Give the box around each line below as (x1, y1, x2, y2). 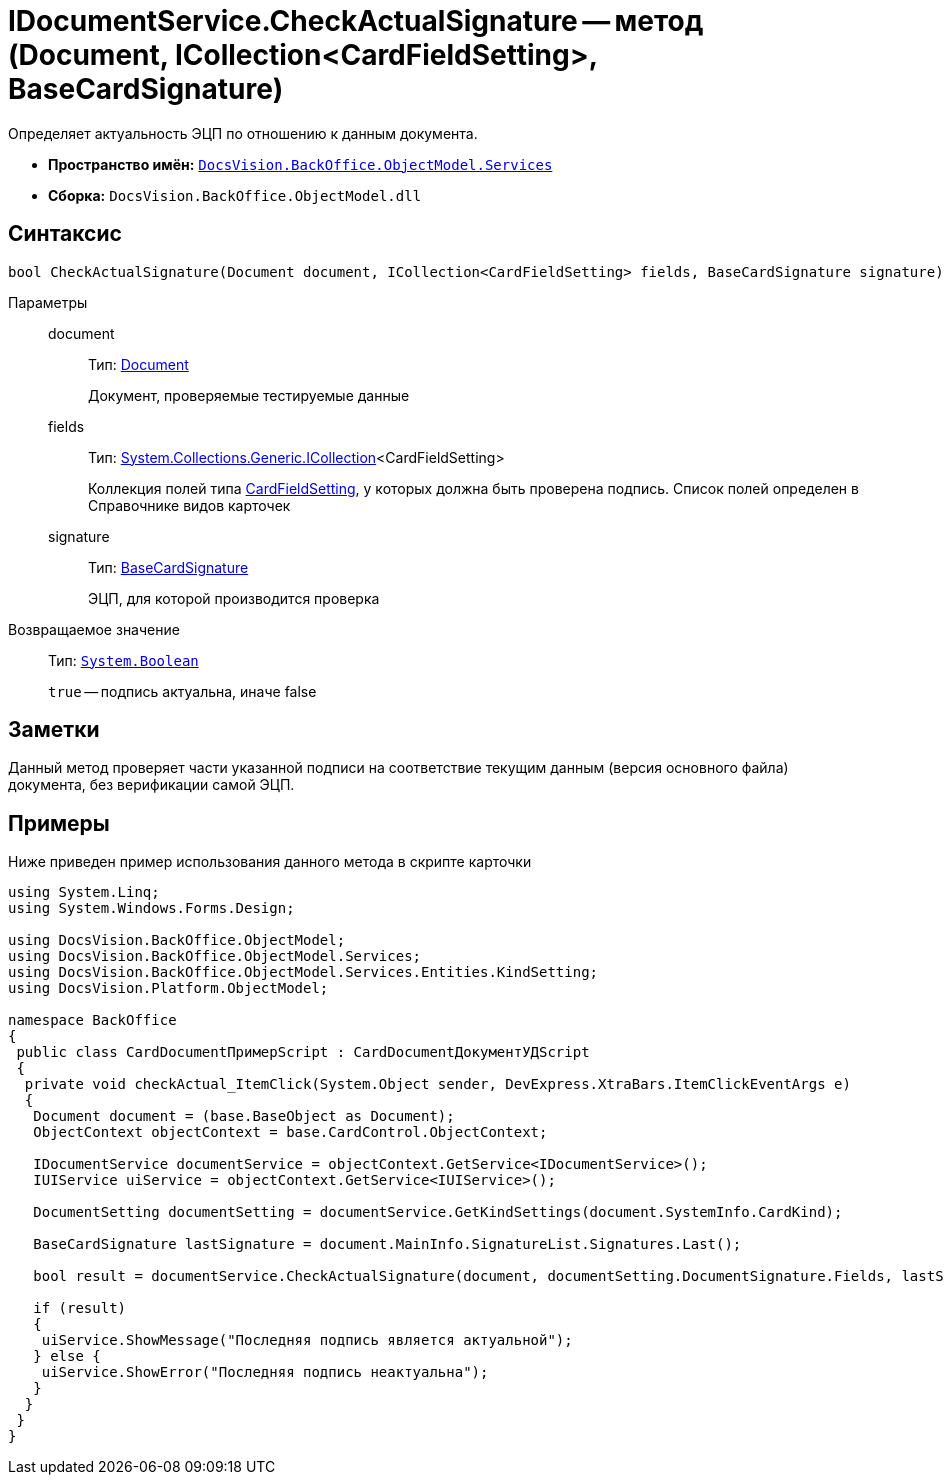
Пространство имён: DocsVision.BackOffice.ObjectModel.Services (48, 155, 553, 173)
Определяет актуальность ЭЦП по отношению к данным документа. (8, 124, 478, 142)
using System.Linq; (8, 884, 160, 901)
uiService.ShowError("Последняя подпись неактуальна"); (41, 1364, 489, 1381)
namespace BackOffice (8, 1012, 177, 1029)
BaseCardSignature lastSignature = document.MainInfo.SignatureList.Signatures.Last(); (33, 1236, 742, 1253)
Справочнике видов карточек (88, 496, 291, 514)
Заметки (8, 717, 100, 743)
